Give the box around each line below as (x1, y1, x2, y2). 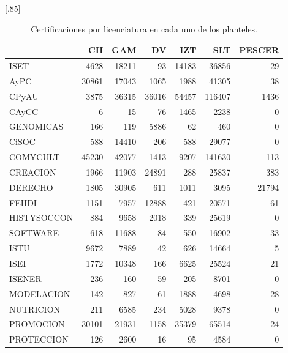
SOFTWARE (9, 226, 59, 239)
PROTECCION (9, 333, 69, 346)
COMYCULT (9, 150, 60, 163)
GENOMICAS (9, 120, 64, 133)
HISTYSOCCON (9, 211, 74, 224)
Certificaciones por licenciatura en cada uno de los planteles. (31, 22, 257, 35)
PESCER (239, 43, 279, 56)
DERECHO (9, 180, 53, 193)
